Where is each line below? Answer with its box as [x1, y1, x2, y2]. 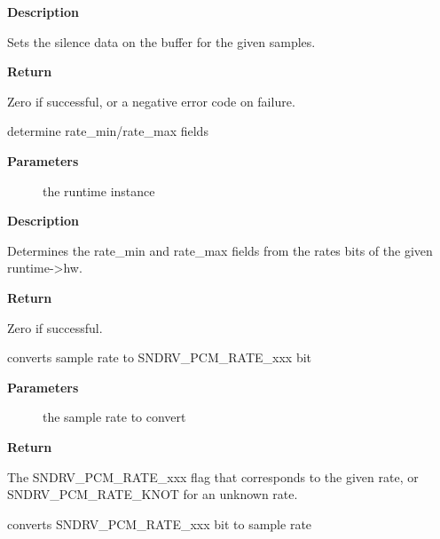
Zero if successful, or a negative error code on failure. [7, 91, 295, 110]
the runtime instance [43, 181, 155, 200]
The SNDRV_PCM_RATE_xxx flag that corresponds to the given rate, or [7, 467, 419, 486]
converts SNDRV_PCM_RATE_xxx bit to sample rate [7, 514, 312, 533]
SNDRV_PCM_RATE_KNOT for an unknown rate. [7, 485, 298, 503]
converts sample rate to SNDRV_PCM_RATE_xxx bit [7, 348, 312, 367]
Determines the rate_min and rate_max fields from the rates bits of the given [7, 241, 433, 259]
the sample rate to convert [43, 408, 186, 426]
